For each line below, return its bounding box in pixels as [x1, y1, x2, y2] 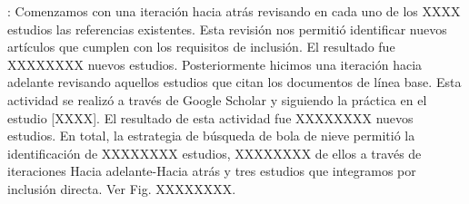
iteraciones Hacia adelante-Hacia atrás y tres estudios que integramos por [7, 161, 416, 180]
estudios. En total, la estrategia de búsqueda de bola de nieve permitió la [7, 126, 415, 145]
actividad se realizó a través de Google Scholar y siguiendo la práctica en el [7, 90, 427, 109]
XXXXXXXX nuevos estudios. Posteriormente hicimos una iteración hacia [7, 54, 423, 73]
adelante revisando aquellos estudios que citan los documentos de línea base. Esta [7, 73, 462, 92]
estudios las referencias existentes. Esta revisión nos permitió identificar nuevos [7, 19, 447, 38]
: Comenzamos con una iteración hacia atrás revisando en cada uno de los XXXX [7, 2, 461, 20]
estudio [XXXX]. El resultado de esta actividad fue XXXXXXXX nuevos [7, 108, 414, 127]
